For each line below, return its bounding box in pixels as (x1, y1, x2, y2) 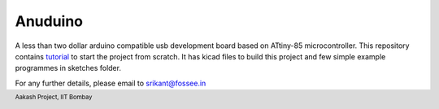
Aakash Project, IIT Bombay (15, 93, 93, 101)
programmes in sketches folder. (15, 63, 122, 73)
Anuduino (15, 12, 84, 30)
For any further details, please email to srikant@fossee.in (15, 78, 206, 88)
